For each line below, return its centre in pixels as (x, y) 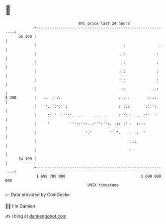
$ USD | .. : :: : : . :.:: (81, 98)
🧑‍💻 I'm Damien (20, 206)
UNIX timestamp (103, 185)
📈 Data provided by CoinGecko (38, 195)
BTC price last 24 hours (104, 23)
